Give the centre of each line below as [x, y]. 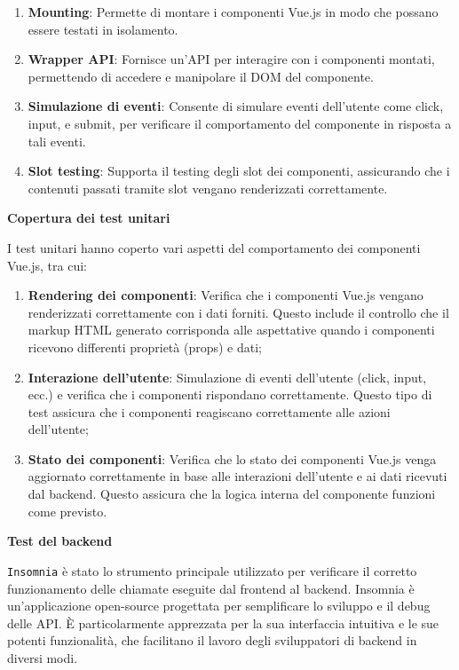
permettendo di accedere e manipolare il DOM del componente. [201, 76]
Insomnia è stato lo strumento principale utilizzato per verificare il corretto [212, 570]
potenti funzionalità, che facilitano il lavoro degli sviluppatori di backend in [212, 640]
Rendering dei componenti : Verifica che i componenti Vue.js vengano [226, 295]
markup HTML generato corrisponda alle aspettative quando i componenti [231, 330]
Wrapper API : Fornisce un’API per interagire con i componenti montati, [231, 59]
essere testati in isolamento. [103, 29]
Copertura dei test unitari [89, 218]
